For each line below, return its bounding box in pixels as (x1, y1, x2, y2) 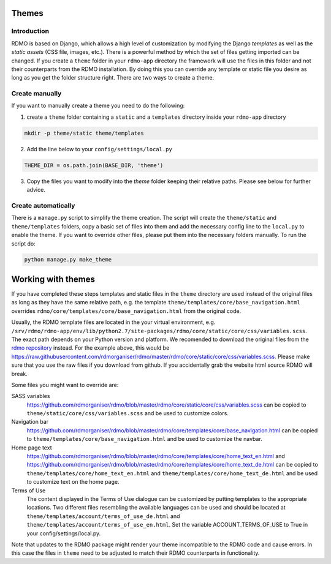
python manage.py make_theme (24, 256, 112, 263)
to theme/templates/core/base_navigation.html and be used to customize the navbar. (26, 435, 263, 443)
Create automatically (11, 201, 75, 209)
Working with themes (11, 274, 95, 284)
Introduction (11, 27, 49, 36)
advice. (26, 186, 45, 194)
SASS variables (11, 393, 50, 400)
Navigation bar (11, 418, 49, 426)
